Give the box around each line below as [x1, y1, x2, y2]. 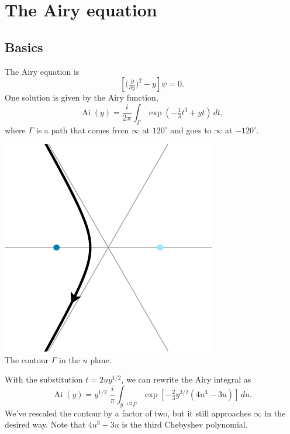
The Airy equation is [5, 65, 80, 77]
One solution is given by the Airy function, [5, 91, 158, 104]
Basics [5, 37, 43, 56]
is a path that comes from [36, 123, 129, 136]
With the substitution [5, 373, 83, 385]
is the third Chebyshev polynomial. [122, 418, 248, 430]
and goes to [170, 123, 212, 136]
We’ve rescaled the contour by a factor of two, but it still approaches [5, 407, 251, 419]
